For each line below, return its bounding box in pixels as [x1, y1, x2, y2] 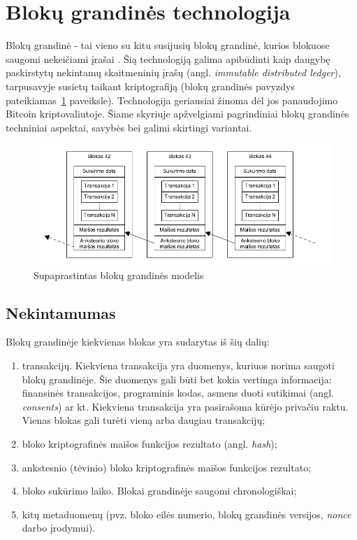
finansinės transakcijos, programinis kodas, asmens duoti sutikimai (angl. [22, 385, 334, 400]
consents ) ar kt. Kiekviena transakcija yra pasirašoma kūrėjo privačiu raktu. [22, 399, 349, 413]
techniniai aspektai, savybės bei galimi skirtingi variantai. [6, 120, 252, 134]
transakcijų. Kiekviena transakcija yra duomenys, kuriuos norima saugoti [22, 358, 335, 372]
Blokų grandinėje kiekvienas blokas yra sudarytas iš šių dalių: [6, 334, 270, 349]
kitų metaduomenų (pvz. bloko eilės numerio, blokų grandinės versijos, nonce [22, 506, 351, 521]
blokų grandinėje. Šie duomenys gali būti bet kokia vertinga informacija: [22, 371, 332, 386]
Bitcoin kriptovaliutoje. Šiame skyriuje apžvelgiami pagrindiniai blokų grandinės [6, 106, 349, 121]
